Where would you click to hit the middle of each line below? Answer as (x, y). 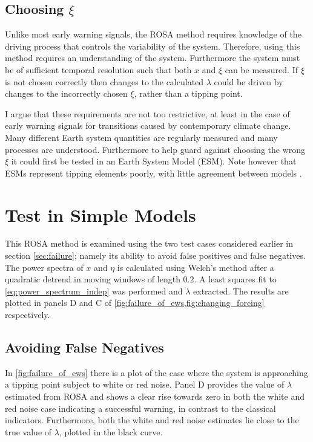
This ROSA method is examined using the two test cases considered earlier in (149, 243)
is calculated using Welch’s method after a (196, 267)
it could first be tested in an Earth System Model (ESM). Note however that (154, 161)
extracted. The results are (241, 291)
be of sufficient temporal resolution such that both (98, 69)
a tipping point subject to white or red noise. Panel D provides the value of (145, 384)
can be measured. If (261, 69)
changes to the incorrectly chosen (66, 93)
